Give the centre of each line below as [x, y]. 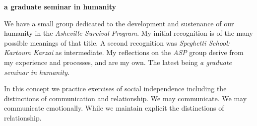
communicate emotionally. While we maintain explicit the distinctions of [114, 108]
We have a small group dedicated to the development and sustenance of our [119, 23]
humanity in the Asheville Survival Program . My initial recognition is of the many [128, 33]
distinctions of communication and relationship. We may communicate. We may [126, 98]
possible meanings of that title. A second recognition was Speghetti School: [117, 42]
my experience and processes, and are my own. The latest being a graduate [118, 62]
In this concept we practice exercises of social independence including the [115, 89]
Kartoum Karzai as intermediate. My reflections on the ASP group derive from [124, 52]
